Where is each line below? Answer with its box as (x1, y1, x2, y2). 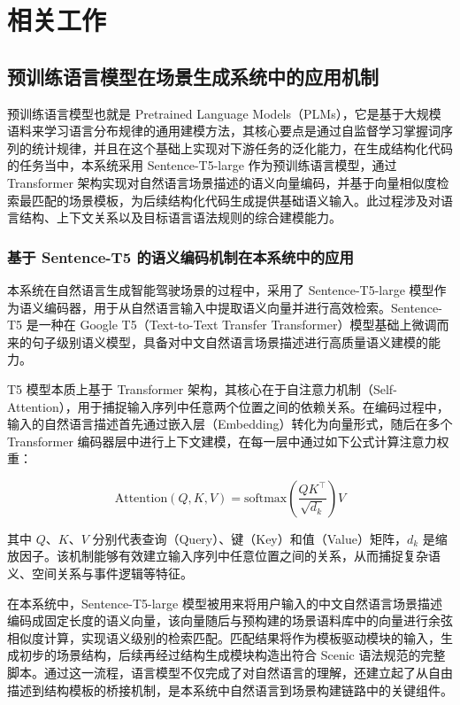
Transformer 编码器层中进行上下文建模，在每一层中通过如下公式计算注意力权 (7, 431, 449, 450)
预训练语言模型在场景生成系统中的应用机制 (7, 62, 379, 89)
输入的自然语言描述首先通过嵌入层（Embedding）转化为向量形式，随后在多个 (7, 414, 453, 433)
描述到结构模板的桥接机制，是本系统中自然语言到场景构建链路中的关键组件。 (7, 680, 453, 699)
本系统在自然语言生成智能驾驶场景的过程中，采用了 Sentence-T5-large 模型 (7, 280, 434, 298)
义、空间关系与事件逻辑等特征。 (7, 564, 193, 583)
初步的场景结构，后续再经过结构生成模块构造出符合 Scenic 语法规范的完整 (19, 646, 446, 664)
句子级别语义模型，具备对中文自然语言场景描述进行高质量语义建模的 (31, 332, 428, 351)
